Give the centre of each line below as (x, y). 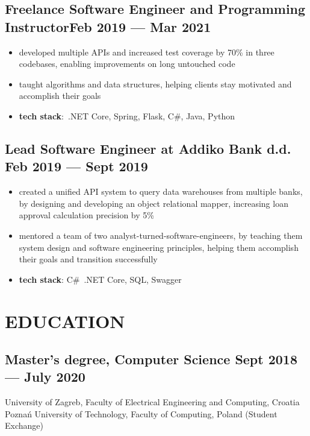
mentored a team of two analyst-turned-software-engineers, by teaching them (161, 235)
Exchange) (24, 425)
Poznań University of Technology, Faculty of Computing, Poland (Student (141, 413)
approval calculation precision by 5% (86, 215)
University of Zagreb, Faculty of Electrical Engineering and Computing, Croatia (152, 402)
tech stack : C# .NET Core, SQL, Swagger (100, 279)
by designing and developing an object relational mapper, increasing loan (153, 203)
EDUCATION (65, 321)
